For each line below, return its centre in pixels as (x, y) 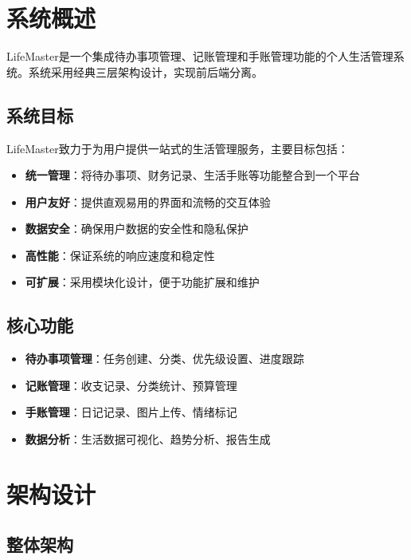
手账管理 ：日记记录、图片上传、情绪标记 (131, 412)
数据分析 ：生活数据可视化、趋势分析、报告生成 (148, 439)
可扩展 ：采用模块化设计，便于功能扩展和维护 (142, 282)
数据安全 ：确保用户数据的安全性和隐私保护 (137, 229)
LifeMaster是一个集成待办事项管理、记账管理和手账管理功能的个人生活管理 (200, 56)
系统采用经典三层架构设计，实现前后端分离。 (145, 71)
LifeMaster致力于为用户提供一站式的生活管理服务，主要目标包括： (178, 148)
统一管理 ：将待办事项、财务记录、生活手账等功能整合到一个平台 (192, 175)
